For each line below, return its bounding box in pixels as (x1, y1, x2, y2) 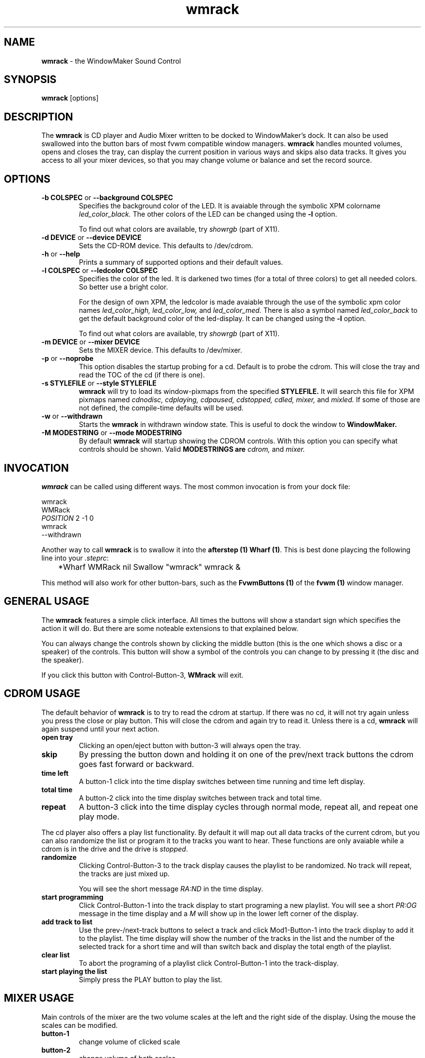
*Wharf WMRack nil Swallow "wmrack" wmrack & (58, 562, 241, 572)
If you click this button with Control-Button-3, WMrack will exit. (41, 670, 244, 679)
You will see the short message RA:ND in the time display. (79, 884, 263, 893)
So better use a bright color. (79, 283, 168, 291)
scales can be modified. (41, 1021, 118, 1029)
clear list (41, 950, 70, 959)
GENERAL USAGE (4, 595, 89, 608)
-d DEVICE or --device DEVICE (41, 233, 142, 242)
